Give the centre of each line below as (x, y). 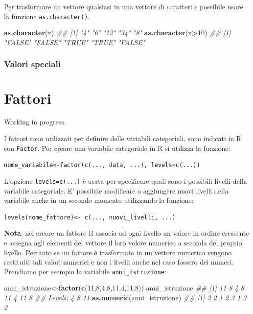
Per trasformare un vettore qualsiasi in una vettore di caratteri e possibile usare (124, 6)
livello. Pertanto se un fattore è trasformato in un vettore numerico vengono (118, 252)
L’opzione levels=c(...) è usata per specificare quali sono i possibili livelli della (126, 181)
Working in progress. (35, 122)
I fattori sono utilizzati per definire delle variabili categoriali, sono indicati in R (123, 138)
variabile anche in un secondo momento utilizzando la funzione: (99, 200)
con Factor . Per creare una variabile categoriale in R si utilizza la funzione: (117, 148)
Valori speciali (32, 64)
